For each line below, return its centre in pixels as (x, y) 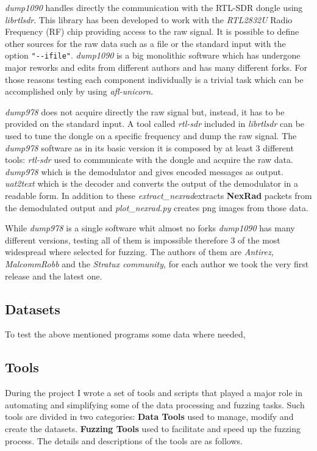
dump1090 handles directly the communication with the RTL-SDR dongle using (154, 7)
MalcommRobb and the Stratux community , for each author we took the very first (157, 263)
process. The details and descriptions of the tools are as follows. (124, 440)
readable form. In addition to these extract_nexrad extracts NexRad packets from (158, 195)
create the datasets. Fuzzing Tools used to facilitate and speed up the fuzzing (153, 428)
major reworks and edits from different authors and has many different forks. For (156, 67)
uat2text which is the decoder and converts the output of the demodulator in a (152, 183)
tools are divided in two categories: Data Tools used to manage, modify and (149, 417)
